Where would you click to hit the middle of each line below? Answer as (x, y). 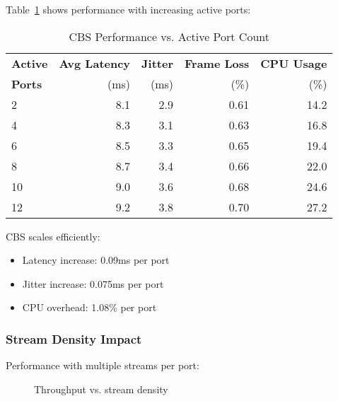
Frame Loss (217, 63)
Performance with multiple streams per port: (103, 365)
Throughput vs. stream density (101, 389)
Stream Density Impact (74, 338)
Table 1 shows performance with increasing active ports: (128, 9)
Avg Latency (95, 63)
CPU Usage (294, 63)
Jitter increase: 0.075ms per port (93, 283)
